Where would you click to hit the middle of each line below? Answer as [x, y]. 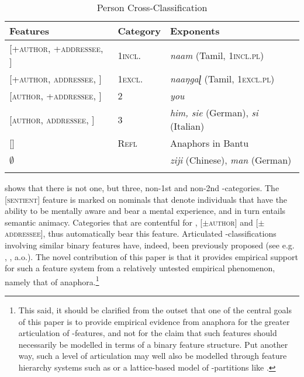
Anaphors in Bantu [209, 143]
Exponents [195, 31]
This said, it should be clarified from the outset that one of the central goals [155, 310]
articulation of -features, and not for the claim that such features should [148, 333]
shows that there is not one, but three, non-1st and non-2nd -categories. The [142, 188]
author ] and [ [234, 222]
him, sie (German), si [214, 113]
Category [139, 31]
